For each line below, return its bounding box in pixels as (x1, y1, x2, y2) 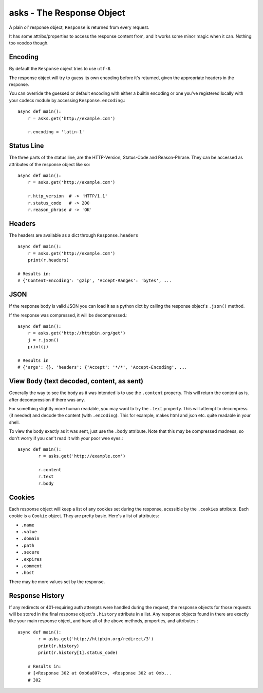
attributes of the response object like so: (9, 161, 90, 167)
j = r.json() (27, 337, 59, 343)
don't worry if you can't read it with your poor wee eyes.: (9, 435, 123, 441)
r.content (38, 467, 62, 473)
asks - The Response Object (9, 7, 126, 18)
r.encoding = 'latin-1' (27, 129, 85, 135)
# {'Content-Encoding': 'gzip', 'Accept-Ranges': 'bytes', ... (18, 278, 172, 283)
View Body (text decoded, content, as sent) (9, 377, 144, 385)
